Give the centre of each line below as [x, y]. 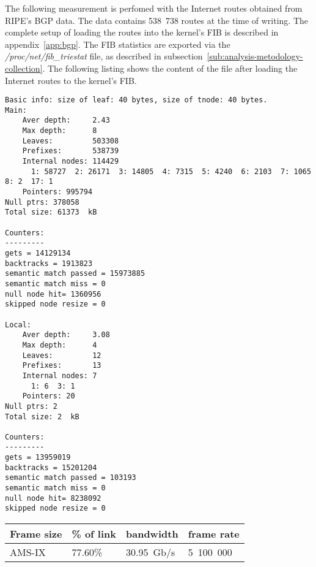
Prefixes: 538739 [71, 151]
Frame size [36, 534]
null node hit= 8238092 [53, 498]
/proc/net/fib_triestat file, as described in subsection [104, 56]
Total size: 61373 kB [51, 212]
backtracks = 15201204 [51, 467]
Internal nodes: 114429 [71, 162]
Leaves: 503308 [71, 141]
